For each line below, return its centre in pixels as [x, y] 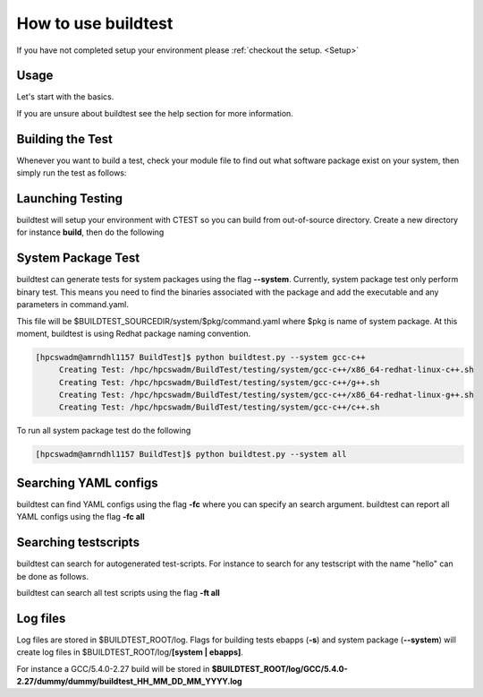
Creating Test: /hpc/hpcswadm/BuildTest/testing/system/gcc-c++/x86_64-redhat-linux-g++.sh [266, 395]
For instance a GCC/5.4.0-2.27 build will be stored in [113, 668]
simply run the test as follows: [72, 173]
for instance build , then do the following [90, 232]
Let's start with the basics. [65, 97]
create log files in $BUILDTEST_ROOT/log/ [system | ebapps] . [130, 652]
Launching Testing [70, 198]
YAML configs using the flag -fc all [80, 517]
